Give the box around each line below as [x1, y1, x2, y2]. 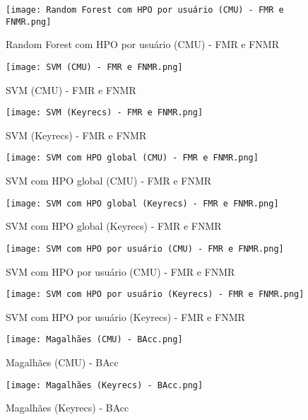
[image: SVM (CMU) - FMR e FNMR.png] [6, 62, 183, 72]
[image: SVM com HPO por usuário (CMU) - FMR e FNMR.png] [6, 243, 284, 254]
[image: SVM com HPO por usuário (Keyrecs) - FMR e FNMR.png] [6, 289, 304, 300]
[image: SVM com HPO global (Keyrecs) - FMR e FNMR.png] [6, 198, 279, 209]
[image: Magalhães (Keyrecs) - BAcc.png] [6, 380, 203, 390]
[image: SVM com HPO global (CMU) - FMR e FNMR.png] [6, 153, 259, 163]
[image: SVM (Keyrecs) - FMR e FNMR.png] [6, 107, 203, 118]
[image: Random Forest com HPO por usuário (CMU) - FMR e [6, 5, 284, 15]
